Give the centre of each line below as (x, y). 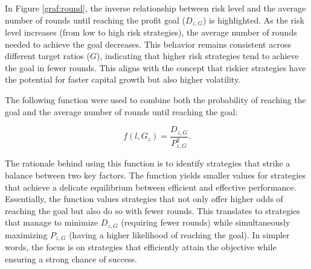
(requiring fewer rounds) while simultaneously (206, 222)
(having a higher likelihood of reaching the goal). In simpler (179, 234)
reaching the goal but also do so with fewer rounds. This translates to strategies (152, 210)
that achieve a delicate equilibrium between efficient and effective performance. (151, 187)
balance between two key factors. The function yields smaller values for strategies (155, 175)
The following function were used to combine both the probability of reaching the (155, 100)
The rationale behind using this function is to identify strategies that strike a (148, 163)
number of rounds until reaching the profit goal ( (95, 20)
